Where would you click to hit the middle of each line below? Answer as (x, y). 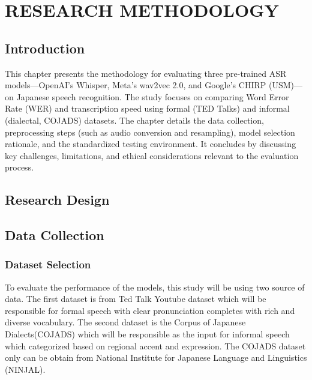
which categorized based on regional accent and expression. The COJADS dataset (155, 345)
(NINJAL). (25, 369)
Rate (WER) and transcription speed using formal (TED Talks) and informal (147, 108)
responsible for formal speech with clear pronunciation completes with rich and (150, 310)
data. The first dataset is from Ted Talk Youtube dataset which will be (136, 299)
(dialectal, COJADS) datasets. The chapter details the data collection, (134, 120)
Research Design (57, 200)
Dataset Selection (48, 264)
